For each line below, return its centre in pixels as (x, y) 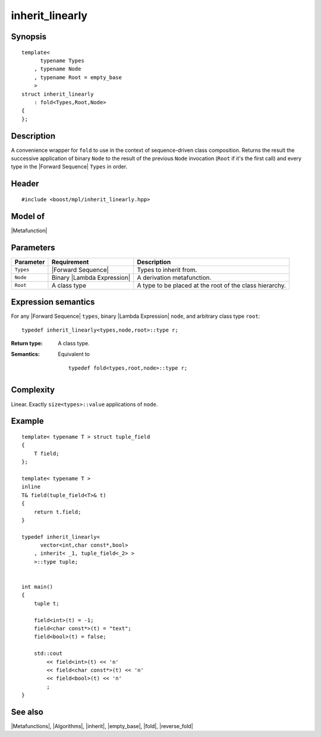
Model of (28, 216)
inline (31, 487)
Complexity (33, 390)
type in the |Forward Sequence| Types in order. (69, 167)
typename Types (62, 60)
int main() (37, 587)
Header (25, 184)
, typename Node (57, 69)
